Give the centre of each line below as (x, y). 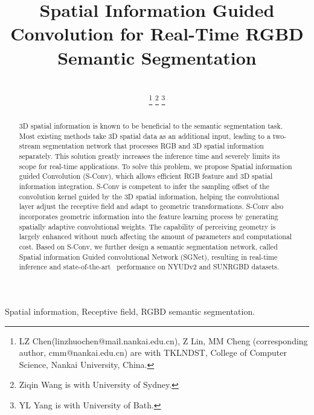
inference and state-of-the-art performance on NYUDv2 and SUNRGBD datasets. (149, 267)
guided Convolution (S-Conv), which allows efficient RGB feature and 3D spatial (146, 176)
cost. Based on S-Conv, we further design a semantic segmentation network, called (148, 247)
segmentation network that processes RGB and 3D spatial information (153, 146)
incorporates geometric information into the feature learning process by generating (149, 217)
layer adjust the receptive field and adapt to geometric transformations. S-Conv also (151, 206)
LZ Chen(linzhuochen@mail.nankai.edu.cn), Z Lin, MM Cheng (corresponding (163, 340)
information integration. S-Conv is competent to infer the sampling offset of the (144, 186)
